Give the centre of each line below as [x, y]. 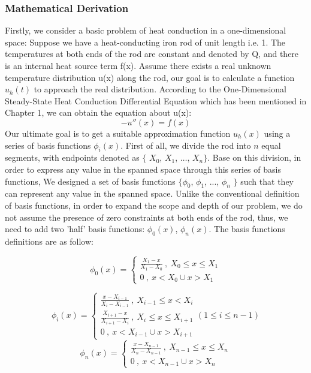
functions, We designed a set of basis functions [90, 181]
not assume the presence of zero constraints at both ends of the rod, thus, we [147, 217]
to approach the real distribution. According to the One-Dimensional [160, 89]
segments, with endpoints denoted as [72, 157]
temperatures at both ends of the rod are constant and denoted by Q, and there [152, 54]
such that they [267, 181]
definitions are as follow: [49, 241]
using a [277, 133]
